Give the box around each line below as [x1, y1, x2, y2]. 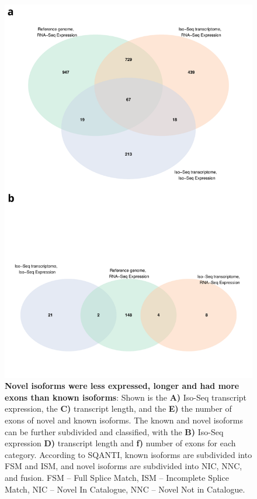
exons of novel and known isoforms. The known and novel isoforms [5, 413, 244, 426]
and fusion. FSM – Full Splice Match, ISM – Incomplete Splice [5, 471, 229, 483]
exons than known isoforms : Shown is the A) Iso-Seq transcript [5, 391, 247, 403]
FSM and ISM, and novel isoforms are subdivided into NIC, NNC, [5, 460, 242, 472]
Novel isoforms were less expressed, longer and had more [5, 380, 239, 392]
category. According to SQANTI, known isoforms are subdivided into [5, 448, 252, 460]
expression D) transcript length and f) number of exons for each [5, 437, 236, 449]
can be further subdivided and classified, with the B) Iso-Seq [5, 425, 224, 438]
